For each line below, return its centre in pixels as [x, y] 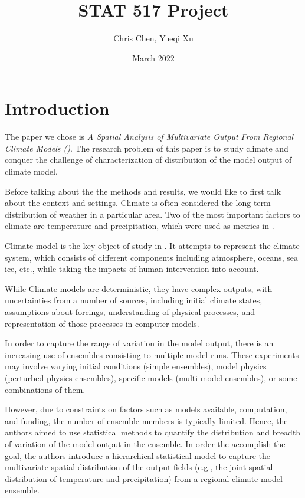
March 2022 [153, 58]
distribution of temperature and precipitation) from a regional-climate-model [144, 478]
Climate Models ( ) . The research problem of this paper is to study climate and [147, 148]
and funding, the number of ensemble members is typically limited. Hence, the [146, 420]
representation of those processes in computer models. [102, 323]
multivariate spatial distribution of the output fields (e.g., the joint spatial [139, 467]
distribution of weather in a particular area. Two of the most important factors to [152, 214]
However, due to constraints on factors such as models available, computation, [146, 409]
